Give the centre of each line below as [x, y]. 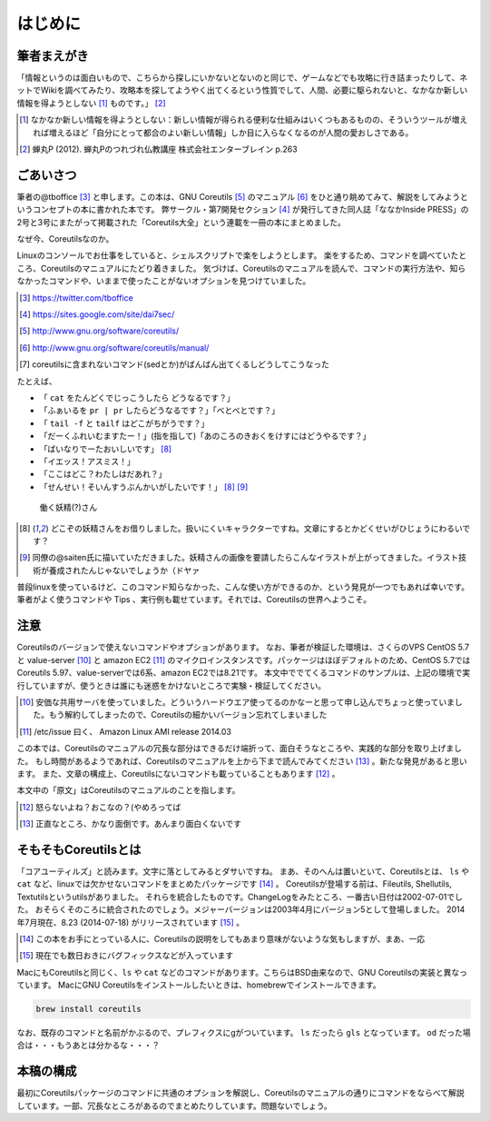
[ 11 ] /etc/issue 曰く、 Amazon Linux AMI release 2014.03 [125, 731]
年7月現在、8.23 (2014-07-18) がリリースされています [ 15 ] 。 [131, 922]
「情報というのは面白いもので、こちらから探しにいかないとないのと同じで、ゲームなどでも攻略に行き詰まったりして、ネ [242, 78]
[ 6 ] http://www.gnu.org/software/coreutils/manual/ [114, 347]
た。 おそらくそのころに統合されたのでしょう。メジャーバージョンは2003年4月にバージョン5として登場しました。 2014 [241, 909]
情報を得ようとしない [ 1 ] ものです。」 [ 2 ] [92, 103]
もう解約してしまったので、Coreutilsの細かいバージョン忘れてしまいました [188, 715]
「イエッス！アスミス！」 [87, 461]
